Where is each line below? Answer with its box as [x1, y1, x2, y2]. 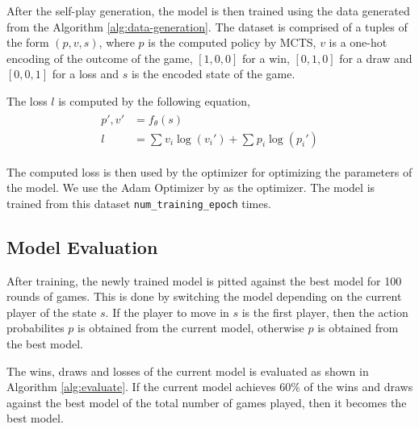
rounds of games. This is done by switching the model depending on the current [6, 288, 402, 305]
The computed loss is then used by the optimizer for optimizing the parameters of [6, 163, 413, 180]
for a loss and [52, 65, 119, 82]
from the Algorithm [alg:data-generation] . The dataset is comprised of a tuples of [6, 18, 408, 35]
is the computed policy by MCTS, [148, 34, 316, 51]
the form [6, 34, 49, 51]
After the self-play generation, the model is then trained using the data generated [6, 2, 410, 19]
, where [98, 34, 135, 51]
